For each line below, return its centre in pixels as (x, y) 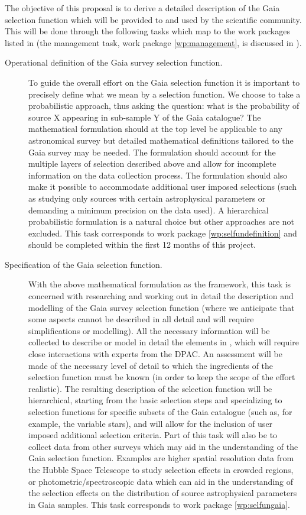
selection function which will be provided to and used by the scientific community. (153, 19)
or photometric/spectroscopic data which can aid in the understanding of (161, 481)
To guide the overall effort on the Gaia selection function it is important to (164, 82)
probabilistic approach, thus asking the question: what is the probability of (164, 106)
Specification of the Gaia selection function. (84, 264)
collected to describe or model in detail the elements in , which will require (164, 342)
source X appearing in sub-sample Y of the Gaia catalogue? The (145, 117)
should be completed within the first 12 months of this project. (142, 244)
